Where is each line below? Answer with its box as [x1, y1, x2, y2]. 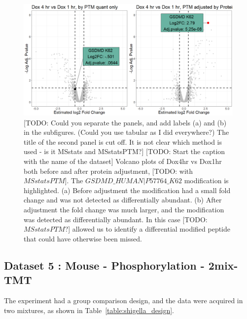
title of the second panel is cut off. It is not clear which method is [24, 136, 222, 147]
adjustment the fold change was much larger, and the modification [24, 204, 224, 215]
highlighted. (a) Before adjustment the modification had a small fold [24, 185, 231, 195]
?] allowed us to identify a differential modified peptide [65, 224, 231, 234]
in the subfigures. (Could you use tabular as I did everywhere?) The [24, 127, 229, 137]
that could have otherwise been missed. [24, 233, 142, 243]
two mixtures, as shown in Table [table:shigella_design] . [4, 305, 175, 315]
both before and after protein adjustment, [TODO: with [24, 165, 193, 176]
